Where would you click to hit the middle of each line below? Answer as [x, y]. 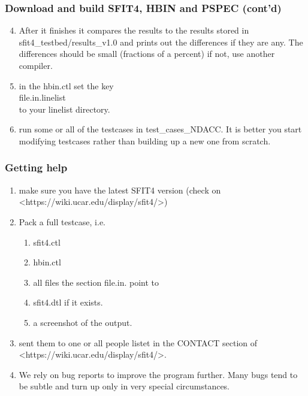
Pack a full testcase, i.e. [62, 221]
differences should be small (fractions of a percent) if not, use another [147, 54]
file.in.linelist [42, 97]
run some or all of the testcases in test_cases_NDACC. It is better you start [160, 129]
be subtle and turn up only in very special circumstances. [124, 386]
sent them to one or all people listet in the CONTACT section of [138, 342]
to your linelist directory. [64, 109]
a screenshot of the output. [83, 322]
